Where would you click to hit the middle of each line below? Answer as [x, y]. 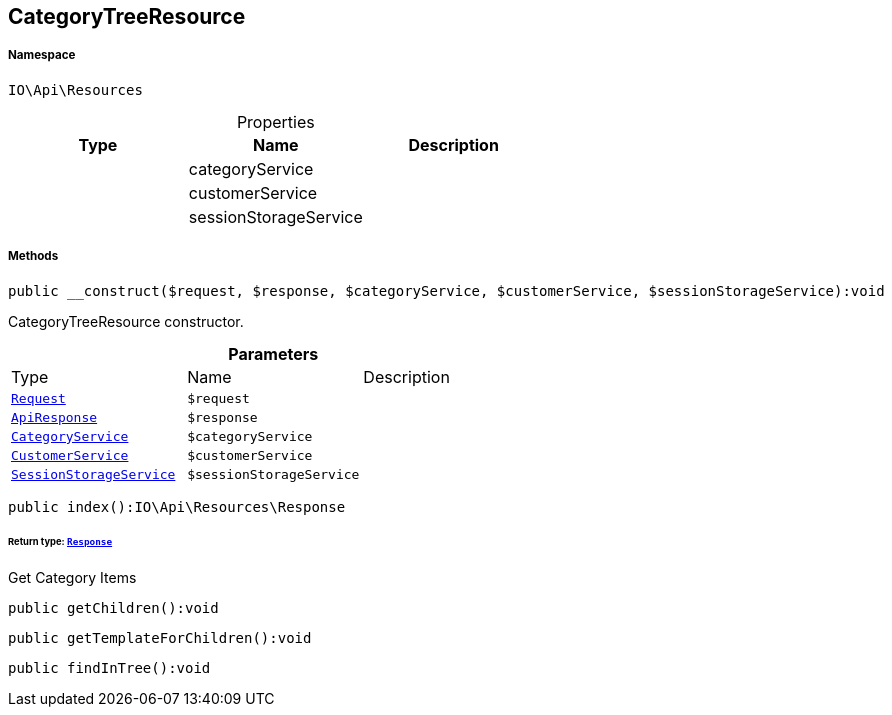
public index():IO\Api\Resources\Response [177, 506]
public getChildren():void [113, 608]
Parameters [273, 353]
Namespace [42, 55]
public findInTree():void [109, 668]
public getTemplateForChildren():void [160, 638]
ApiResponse [54, 417]
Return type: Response [60, 542]
